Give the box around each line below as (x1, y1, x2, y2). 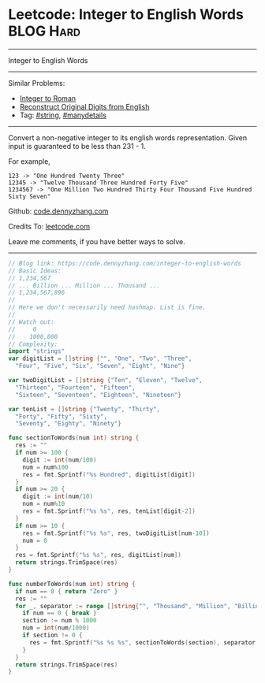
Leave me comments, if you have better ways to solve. (8, 236, 185, 246)
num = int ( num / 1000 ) (22, 624, 90, 632)
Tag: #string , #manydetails (19, 110, 106, 120)
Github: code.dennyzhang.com (8, 206, 109, 216)
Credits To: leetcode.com (8, 221, 91, 231)
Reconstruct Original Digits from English (19, 102, 150, 111)
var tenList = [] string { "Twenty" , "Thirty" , (8, 405, 160, 413)
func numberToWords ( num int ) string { (8, 580, 136, 588)
